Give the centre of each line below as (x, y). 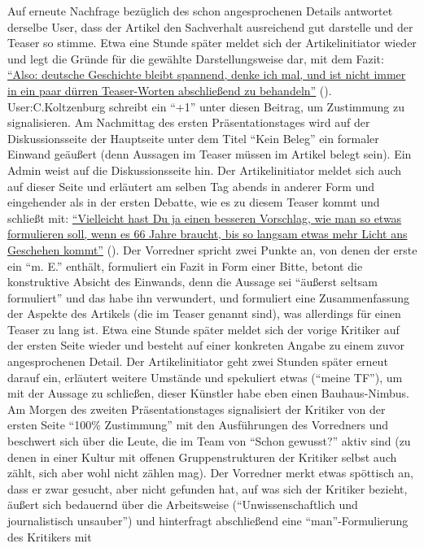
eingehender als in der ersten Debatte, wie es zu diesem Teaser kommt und (194, 202)
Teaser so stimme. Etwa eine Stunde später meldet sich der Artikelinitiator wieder (212, 43)
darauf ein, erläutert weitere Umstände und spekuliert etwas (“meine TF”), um (205, 377)
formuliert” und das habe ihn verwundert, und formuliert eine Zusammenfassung (209, 297)
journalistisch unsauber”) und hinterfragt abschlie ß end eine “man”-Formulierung (208, 520)
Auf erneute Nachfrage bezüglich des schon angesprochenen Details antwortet (200, 11)
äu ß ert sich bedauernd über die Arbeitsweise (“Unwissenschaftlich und (183, 505)
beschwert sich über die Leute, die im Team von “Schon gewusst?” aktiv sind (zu (209, 441)
